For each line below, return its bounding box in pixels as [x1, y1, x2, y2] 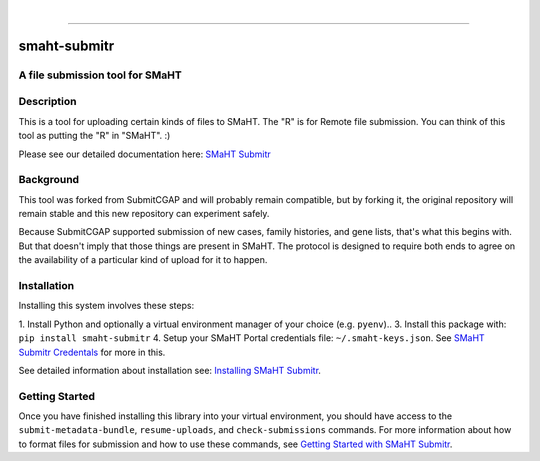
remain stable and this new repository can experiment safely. [18, 208, 270, 220]
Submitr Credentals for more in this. [18, 346, 166, 358]
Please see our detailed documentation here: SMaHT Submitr [18, 148, 272, 160]
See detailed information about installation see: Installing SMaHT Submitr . [18, 364, 322, 376]
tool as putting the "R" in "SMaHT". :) [18, 130, 171, 142]
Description [18, 95, 77, 109]
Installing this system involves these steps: [18, 300, 195, 312]
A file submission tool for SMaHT [18, 68, 182, 82]
